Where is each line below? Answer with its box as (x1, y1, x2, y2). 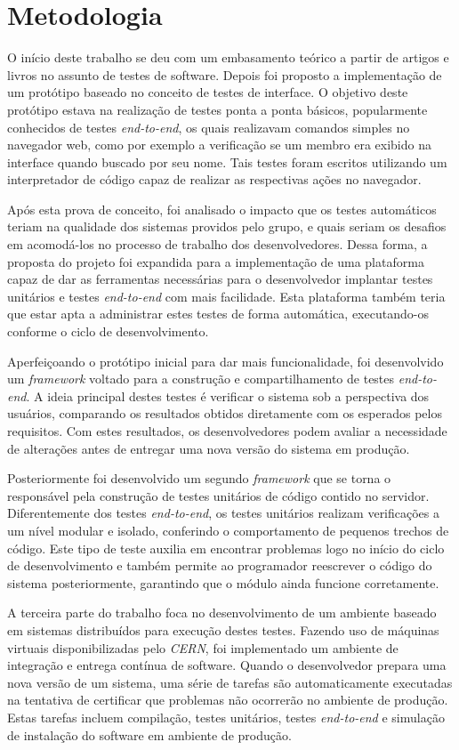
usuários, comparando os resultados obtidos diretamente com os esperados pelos (7, 404, 442, 423)
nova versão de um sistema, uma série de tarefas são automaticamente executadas (7, 673, 453, 691)
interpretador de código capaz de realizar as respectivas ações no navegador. (7, 170, 422, 189)
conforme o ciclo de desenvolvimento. (7, 322, 209, 341)
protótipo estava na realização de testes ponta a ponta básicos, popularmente (7, 100, 428, 118)
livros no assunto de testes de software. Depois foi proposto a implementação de (7, 65, 442, 84)
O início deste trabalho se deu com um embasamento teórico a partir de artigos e (7, 48, 449, 67)
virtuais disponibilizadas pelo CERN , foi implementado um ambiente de (7, 638, 399, 657)
